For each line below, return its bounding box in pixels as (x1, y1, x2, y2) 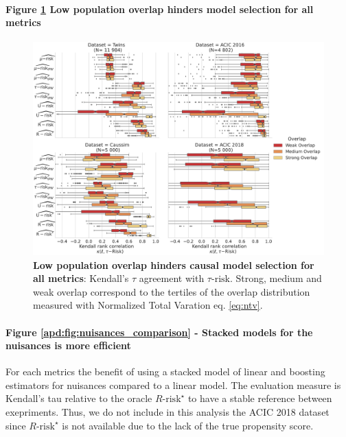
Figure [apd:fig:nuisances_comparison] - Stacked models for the (5, 324, 313, 339)
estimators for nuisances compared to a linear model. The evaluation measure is (5, 377, 341, 392)
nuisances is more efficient (5, 338, 131, 353)
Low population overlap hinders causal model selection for (33, 257, 314, 272)
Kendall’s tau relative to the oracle (5, 391, 152, 405)
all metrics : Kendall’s (33, 271, 129, 285)
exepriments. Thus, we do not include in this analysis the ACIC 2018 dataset (5, 405, 330, 419)
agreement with (139, 271, 205, 285)
